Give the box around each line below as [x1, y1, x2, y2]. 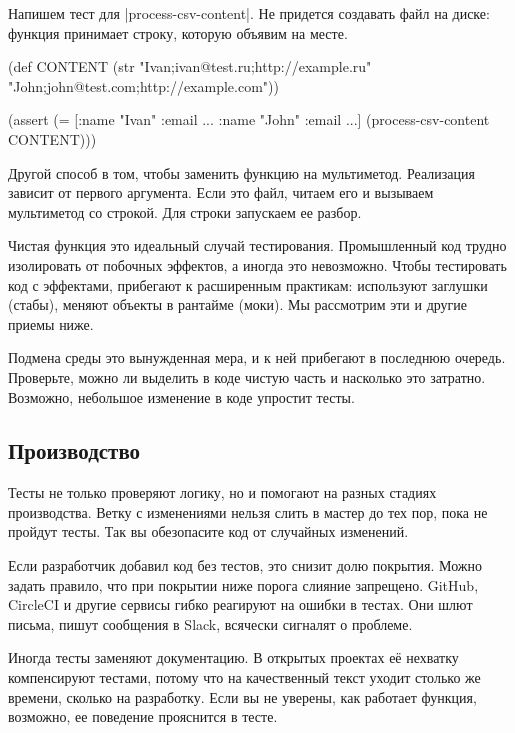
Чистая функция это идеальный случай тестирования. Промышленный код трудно [8, 235, 507, 256]
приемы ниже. [8, 313, 94, 334]
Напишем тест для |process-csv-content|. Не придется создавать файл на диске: [8, 3, 490, 23]
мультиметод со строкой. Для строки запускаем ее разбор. [8, 201, 362, 222]
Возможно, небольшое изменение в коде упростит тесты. [8, 386, 355, 407]
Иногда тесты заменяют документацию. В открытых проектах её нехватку [8, 647, 459, 668]
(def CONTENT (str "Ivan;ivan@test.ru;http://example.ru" [8, 56, 372, 77]
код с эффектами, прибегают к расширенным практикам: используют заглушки [8, 274, 488, 295]
